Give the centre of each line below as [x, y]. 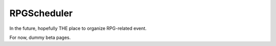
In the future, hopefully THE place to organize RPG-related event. [78, 28]
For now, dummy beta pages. [40, 37]
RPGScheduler [41, 13]
